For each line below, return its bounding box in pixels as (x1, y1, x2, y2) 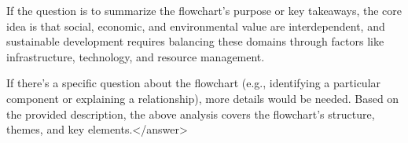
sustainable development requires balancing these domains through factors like (6, 33, 384, 49)
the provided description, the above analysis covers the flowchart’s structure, (6, 105, 375, 122)
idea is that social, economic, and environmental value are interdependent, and (6, 17, 385, 34)
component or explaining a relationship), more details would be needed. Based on (6, 90, 399, 106)
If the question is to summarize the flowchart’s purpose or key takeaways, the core (6, 2, 402, 18)
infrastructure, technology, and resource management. (6, 48, 265, 64)
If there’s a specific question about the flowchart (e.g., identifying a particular (6, 75, 381, 91)
